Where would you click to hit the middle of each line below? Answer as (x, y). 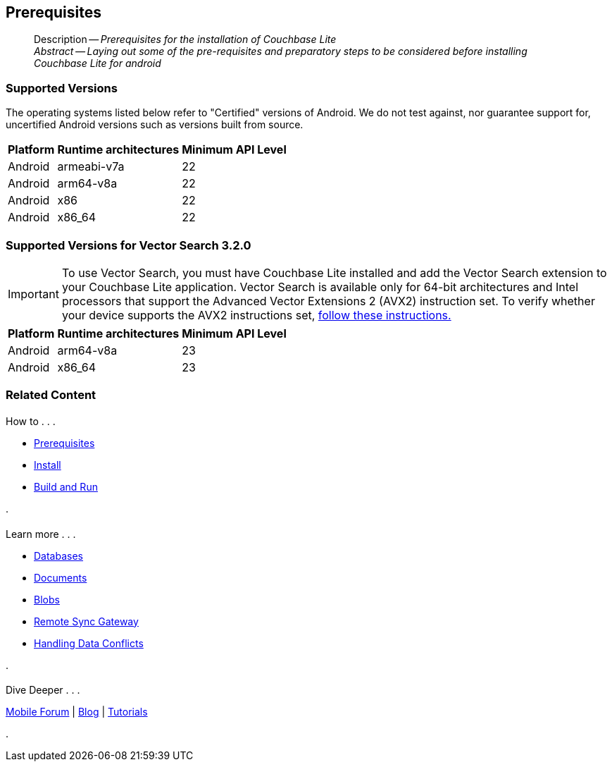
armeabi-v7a (91, 167)
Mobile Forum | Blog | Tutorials (77, 712)
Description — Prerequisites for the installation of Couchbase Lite (185, 39)
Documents (61, 577)
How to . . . (31, 421)
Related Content (51, 395)
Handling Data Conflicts (89, 643)
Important (33, 294)
